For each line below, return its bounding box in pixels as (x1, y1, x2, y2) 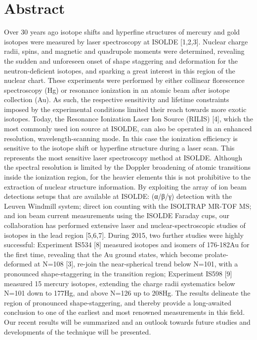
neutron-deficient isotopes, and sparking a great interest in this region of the (4, 65, 235, 76)
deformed (4, 259, 32, 269)
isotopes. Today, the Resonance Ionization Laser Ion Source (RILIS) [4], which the (4, 113, 253, 124)
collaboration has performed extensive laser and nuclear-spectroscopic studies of (4, 220, 246, 230)
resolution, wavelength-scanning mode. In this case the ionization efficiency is (4, 133, 238, 143)
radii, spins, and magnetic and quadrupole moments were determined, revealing (4, 46, 245, 56)
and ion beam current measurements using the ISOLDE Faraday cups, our (4, 210, 229, 221)
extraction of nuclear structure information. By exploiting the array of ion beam (4, 181, 247, 191)
